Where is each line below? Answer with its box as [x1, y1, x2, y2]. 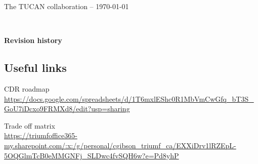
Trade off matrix [4, 120, 55, 131]
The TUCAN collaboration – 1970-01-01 [4, 1, 129, 11]
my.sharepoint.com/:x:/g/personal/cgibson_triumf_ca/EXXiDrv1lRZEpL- [4, 140, 236, 150]
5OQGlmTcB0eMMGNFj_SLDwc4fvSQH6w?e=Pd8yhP [4, 150, 179, 160]
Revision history [4, 35, 62, 46]
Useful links [4, 60, 67, 75]
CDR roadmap [4, 83, 50, 94]
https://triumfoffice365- [4, 130, 77, 141]
